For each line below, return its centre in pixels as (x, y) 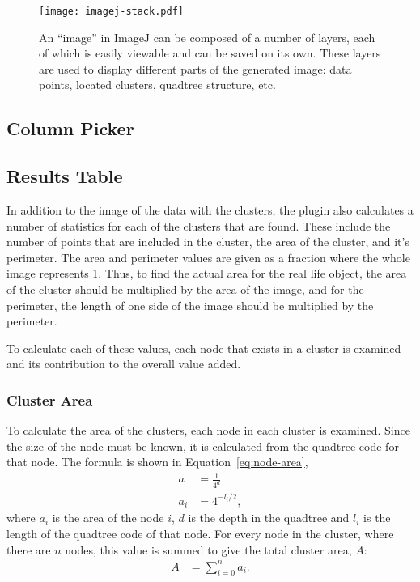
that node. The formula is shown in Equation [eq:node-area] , (157, 462)
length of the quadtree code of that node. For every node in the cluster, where (200, 533)
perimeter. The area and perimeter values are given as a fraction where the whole (208, 257)
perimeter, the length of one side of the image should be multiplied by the (190, 305)
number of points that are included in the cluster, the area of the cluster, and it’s (208, 242)
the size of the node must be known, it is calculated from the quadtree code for (203, 446)
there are (29, 549)
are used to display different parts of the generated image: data (195, 68)
